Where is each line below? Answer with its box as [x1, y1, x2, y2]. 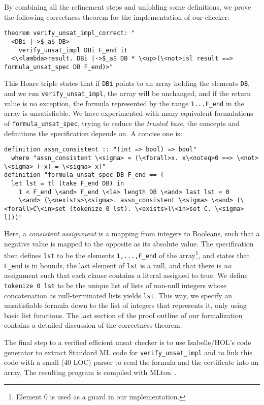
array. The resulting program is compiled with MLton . [4, 366, 177, 377]
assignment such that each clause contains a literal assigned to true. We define [4, 270, 248, 281]
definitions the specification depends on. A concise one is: [4, 128, 182, 138]
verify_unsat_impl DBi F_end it [18, 46, 128, 54]
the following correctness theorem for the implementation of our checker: [4, 11, 230, 22]
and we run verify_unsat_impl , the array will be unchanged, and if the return [4, 88, 251, 99]
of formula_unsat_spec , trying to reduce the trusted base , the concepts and [4, 118, 240, 129]
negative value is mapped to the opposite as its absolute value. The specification [4, 238, 254, 248]
